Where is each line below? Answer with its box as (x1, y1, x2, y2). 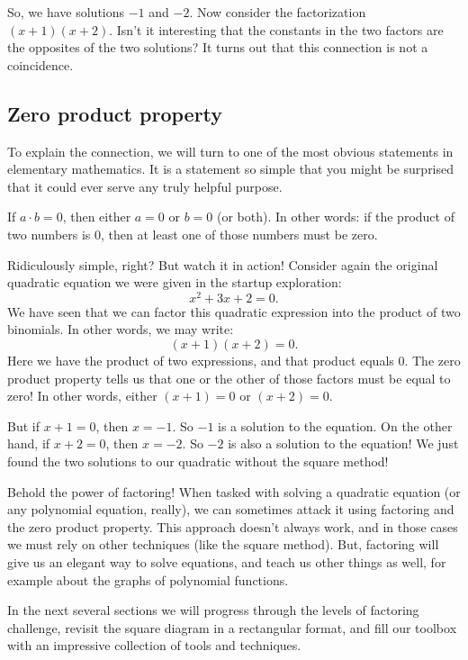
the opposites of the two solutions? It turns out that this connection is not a (7, 38, 428, 57)
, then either (62, 207, 131, 226)
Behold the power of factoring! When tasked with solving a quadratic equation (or (7, 482, 461, 501)
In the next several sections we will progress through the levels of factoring (7, 601, 419, 619)
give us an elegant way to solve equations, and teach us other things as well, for (7, 552, 446, 571)
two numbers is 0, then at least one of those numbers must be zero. (7, 224, 378, 243)
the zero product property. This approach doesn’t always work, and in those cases (7, 517, 458, 536)
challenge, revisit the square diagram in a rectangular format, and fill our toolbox (7, 618, 457, 637)
